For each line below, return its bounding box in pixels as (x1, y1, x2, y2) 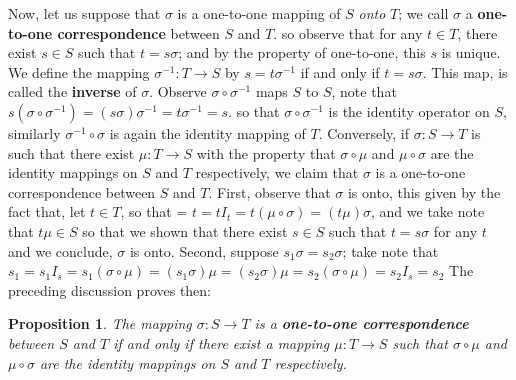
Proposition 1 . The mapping (8, 313, 192, 334)
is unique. (441, 42, 501, 63)
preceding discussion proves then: (8, 279, 211, 300)
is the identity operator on (328, 100, 490, 121)
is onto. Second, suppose (129, 240, 279, 261)
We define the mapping (8, 61, 150, 82)
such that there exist (8, 142, 135, 163)
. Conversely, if (318, 122, 409, 143)
